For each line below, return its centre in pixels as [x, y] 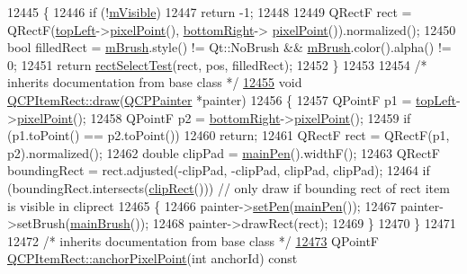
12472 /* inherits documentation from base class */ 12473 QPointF [193, 240]
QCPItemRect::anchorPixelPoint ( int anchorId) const [153, 258]
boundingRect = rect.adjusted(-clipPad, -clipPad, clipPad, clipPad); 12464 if [219, 170]
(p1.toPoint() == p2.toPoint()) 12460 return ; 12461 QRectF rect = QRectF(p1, [229, 135]
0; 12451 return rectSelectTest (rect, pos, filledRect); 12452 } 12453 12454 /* [217, 64]
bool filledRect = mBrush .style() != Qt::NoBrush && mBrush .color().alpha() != [229, 47]
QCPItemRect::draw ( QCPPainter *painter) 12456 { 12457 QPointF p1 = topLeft [232, 99]
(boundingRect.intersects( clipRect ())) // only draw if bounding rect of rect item [229, 187]
